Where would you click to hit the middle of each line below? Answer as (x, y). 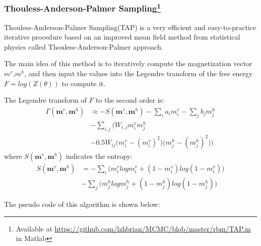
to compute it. (84, 83)
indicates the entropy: (99, 156)
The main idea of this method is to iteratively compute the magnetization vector (128, 63)
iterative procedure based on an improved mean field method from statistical (122, 37)
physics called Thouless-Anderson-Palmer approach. (84, 46)
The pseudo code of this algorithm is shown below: (82, 204)
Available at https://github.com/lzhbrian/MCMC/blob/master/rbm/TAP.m (133, 228)
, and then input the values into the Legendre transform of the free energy (139, 73)
